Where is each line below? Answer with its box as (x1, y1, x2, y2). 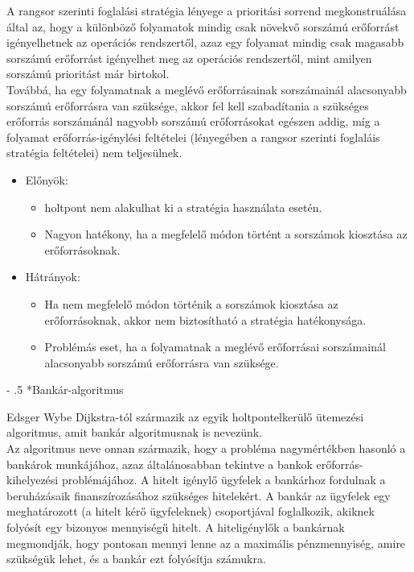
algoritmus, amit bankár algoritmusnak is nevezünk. (6, 424, 263, 441)
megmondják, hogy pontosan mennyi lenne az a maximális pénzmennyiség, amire (6, 534, 406, 551)
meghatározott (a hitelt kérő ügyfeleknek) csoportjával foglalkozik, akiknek (6, 503, 375, 520)
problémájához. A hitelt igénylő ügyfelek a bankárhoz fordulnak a (61, 471, 386, 488)
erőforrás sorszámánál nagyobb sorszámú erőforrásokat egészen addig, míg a (6, 113, 380, 130)
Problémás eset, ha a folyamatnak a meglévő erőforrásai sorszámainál (44, 338, 386, 355)
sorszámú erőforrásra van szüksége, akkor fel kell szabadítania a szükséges (6, 97, 369, 114)
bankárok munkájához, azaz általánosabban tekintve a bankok (6, 455, 313, 472)
